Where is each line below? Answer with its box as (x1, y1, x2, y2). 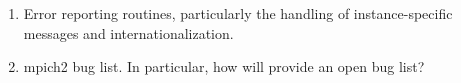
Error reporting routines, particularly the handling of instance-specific (23, 3, 453, 23)
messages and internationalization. (23, 22, 234, 43)
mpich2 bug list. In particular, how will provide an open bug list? (23, 56, 425, 77)
